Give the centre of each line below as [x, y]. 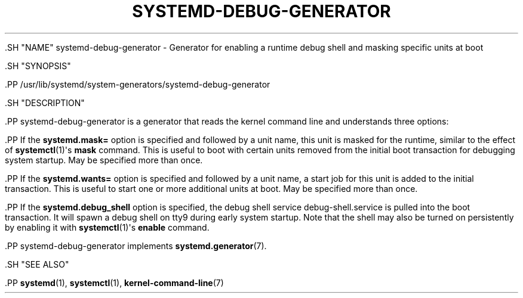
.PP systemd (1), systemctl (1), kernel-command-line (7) [114, 283]
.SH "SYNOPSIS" [38, 66]
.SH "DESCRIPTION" [45, 103]
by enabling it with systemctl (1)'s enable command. [107, 227]
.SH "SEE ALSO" [37, 264]
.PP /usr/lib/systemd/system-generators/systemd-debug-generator [138, 84]
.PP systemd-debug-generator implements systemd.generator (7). [136, 246]
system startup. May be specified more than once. [104, 160]
